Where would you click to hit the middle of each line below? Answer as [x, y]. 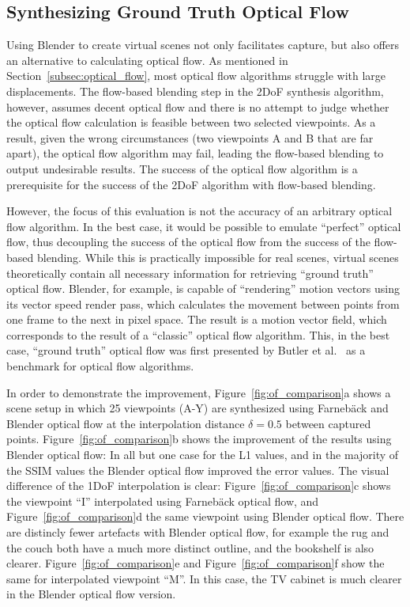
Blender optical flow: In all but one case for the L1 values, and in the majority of [203, 455]
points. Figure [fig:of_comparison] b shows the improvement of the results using [199, 439]
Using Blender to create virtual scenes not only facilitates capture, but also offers [203, 45]
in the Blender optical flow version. [91, 594]
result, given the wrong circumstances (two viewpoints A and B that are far [190, 137]
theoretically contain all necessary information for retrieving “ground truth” [190, 273]
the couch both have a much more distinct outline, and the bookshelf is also [190, 547]
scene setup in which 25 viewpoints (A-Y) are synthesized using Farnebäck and [197, 408]
